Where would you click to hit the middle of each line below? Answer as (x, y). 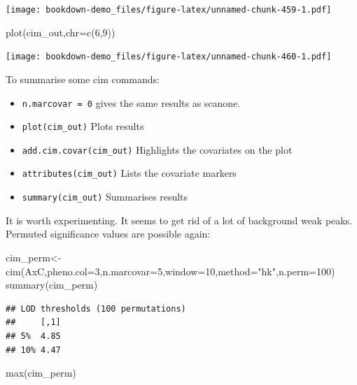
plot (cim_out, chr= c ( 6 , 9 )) (61, 32)
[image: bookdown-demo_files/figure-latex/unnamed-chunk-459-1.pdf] (169, 10)
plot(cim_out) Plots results (83, 126)
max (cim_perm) (41, 373)
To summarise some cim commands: (83, 79)
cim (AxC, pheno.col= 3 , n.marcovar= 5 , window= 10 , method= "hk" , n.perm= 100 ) (170, 271)
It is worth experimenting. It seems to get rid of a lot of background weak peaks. (179, 220)
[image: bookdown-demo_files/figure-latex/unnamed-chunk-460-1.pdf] (169, 57)
